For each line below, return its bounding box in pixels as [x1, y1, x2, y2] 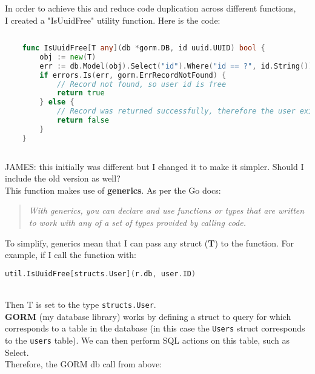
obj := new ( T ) [39, 52, 96, 61]
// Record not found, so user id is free [56, 80, 227, 89]
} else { [39, 98, 75, 107]
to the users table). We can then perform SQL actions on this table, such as [5, 334, 290, 347]
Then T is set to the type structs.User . [5, 298, 156, 311]
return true [56, 89, 105, 98]
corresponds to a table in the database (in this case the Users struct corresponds [5, 322, 305, 335]
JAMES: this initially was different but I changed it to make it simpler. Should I [5, 160, 304, 172]
